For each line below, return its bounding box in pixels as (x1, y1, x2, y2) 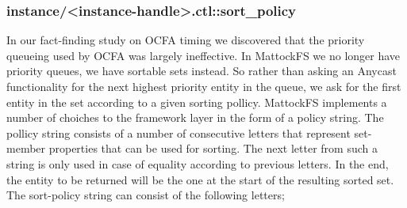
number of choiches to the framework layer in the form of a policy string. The (6, 109, 384, 126)
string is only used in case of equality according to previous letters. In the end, (6, 155, 389, 172)
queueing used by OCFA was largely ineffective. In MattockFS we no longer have (6, 47, 401, 63)
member (6, 140, 46, 157)
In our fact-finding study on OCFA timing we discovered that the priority (6, 32, 365, 48)
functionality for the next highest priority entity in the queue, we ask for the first (6, 78, 401, 94)
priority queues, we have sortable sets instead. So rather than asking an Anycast (6, 62, 397, 79)
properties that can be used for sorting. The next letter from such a (48, 140, 378, 157)
